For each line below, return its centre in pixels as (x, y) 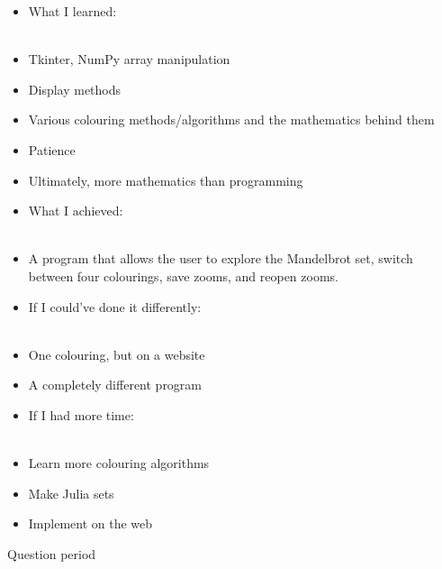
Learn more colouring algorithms (119, 463)
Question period (52, 553)
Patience (52, 149)
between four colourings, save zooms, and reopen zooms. (183, 275)
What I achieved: (76, 211)
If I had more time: (81, 414)
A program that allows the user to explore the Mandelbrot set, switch (221, 258)
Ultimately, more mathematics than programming (166, 180)
